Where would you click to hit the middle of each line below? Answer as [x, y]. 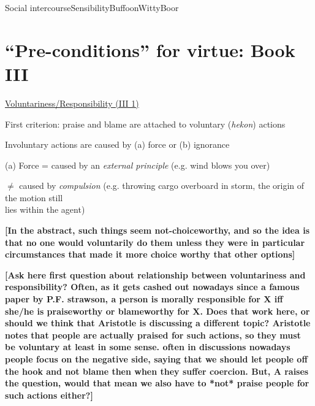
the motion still [34, 197]
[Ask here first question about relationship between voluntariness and [155, 274]
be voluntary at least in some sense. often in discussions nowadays [148, 347]
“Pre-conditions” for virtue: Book [150, 49]
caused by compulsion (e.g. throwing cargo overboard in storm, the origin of [162, 186]
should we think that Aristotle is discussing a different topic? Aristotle [158, 323]
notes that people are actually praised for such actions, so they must [153, 335]
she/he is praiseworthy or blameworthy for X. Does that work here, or [157, 311]
